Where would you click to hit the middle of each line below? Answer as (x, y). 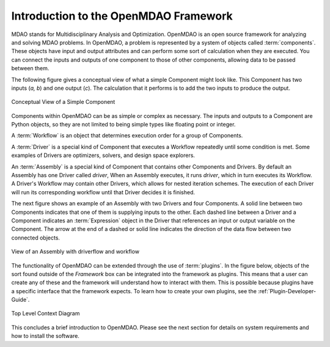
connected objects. (36, 238)
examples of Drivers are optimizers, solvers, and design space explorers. (103, 155)
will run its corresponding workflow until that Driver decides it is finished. (103, 192)
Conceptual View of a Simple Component (63, 102)
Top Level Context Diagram (46, 313)
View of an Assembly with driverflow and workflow (75, 252)
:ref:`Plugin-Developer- (287, 291)
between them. (30, 68)
